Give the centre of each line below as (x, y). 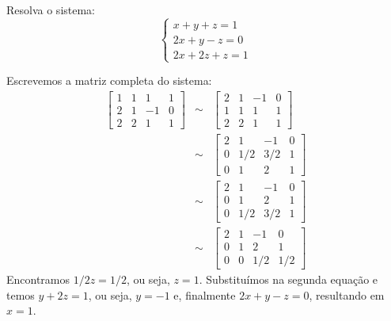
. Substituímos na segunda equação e (289, 279)
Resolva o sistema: (51, 10)
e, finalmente (205, 294)
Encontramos (38, 279)
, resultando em (347, 294)
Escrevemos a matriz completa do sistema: (109, 80)
